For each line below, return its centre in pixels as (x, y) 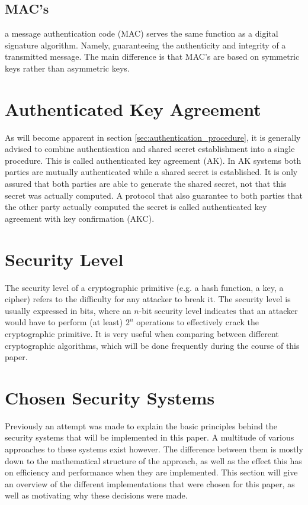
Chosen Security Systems (110, 397)
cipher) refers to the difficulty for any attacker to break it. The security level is (148, 299)
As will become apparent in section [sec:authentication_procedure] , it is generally (153, 137)
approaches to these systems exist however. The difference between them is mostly (154, 449)
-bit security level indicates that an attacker (218, 310)
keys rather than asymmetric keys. (67, 68)
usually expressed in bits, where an (68, 310)
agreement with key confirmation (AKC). (80, 218)
